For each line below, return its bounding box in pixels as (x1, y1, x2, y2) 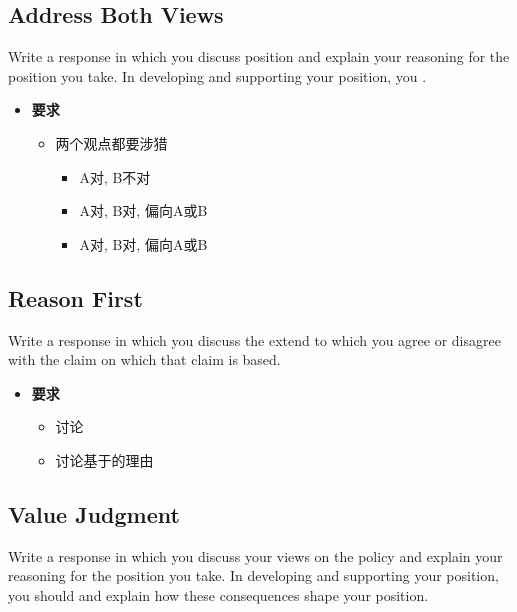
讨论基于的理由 (55, 449, 154, 470)
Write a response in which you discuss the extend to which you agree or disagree (8, 329, 501, 350)
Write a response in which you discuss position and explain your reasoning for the (8, 46, 510, 67)
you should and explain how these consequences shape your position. (8, 584, 429, 605)
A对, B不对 (79, 166, 151, 187)
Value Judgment (8, 498, 180, 529)
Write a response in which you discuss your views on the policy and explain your (8, 545, 503, 566)
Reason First (8, 282, 143, 313)
